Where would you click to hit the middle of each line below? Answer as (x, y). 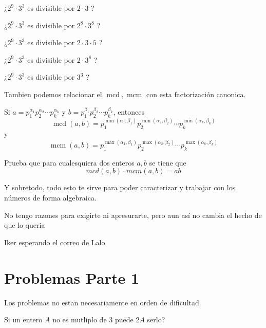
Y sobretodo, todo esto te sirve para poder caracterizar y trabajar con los (120, 187)
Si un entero (23, 320)
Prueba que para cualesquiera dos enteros (69, 162)
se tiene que (168, 162)
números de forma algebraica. (50, 197)
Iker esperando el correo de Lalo (55, 242)
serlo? (156, 320)
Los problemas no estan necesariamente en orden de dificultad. (103, 302)
